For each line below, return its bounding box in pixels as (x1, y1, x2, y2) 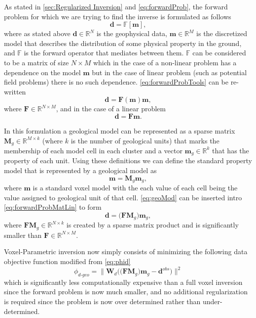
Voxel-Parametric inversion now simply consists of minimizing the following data (4, 246, 248, 257)
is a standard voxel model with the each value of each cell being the (33, 182, 238, 193)
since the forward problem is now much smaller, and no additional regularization (4, 286, 248, 297)
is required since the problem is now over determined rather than (4, 296, 201, 307)
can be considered (192, 47, 246, 58)
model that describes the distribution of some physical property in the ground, (4, 38, 242, 48)
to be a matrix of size (4, 57, 69, 67)
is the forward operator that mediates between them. (24, 47, 184, 58)
